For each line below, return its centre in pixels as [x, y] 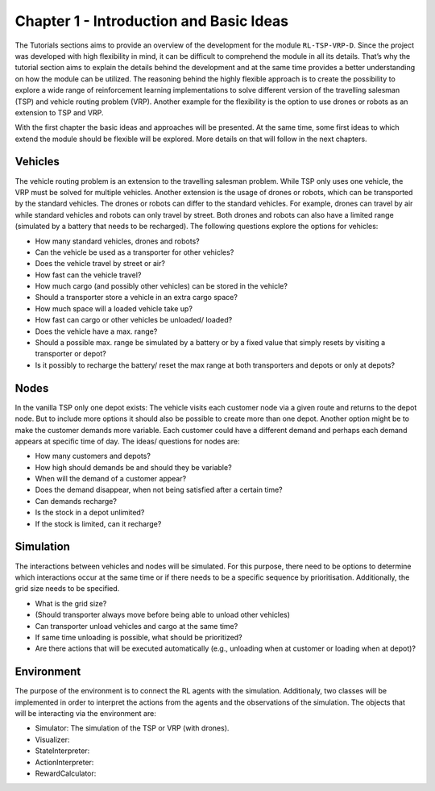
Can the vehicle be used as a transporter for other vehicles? [135, 252]
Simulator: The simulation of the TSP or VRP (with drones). [132, 728]
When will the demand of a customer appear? [111, 479]
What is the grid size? [71, 603]
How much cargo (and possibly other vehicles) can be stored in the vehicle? [161, 286]
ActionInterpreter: [64, 762]
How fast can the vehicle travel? [88, 275]
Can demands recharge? [76, 501]
